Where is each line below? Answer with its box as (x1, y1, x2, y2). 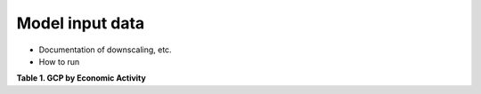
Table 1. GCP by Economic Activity (16, 73, 146, 83)
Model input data (16, 13, 145, 33)
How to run (38, 56, 80, 67)
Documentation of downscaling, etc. (38, 44, 173, 55)
